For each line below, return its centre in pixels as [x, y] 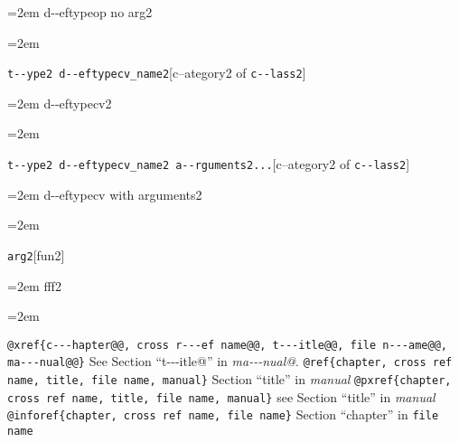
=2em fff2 [34, 285]
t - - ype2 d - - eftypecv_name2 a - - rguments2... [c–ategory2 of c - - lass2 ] [209, 164]
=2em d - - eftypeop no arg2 [80, 12]
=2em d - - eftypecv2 [60, 103]
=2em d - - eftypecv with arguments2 [105, 194]
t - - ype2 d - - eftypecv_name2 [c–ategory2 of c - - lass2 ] [157, 73]
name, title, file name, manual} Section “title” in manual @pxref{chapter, [229, 379]
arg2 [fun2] [36, 254]
